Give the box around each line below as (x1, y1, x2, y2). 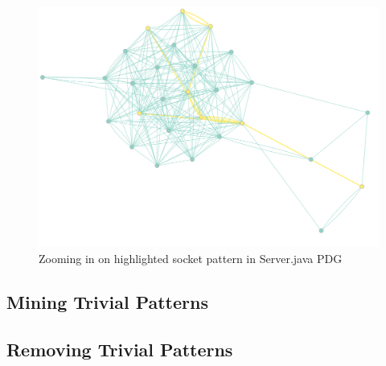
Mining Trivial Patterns (6, 289, 208, 314)
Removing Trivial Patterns (6, 336, 233, 361)
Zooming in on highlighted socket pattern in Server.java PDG (39, 249, 343, 266)
